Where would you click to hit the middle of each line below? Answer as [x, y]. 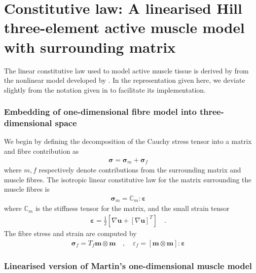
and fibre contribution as [41, 151]
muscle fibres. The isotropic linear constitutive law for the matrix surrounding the [128, 179]
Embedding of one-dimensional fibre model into [100, 112]
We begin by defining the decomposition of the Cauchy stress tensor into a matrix [128, 141]
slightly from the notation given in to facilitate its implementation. [105, 89]
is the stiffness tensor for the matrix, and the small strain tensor [132, 208]
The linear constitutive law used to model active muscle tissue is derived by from [126, 70]
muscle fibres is [27, 189]
